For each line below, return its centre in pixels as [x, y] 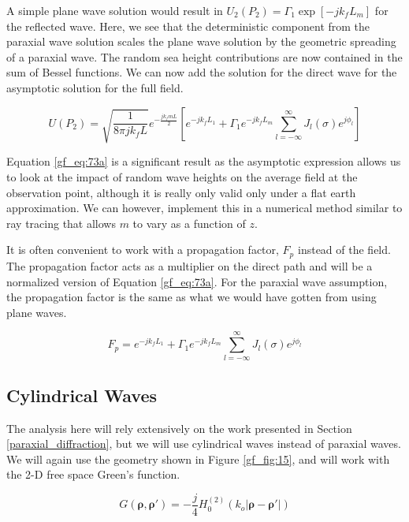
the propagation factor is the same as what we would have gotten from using [191, 297]
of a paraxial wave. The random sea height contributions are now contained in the [204, 56]
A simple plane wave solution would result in [115, 10]
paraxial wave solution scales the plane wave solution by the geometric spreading [201, 41]
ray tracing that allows [61, 223]
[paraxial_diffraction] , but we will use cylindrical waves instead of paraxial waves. [204, 444]
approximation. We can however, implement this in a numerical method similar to [204, 208]
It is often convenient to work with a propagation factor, [143, 250]
